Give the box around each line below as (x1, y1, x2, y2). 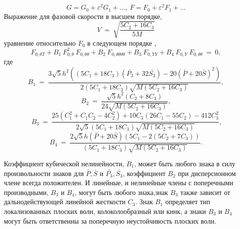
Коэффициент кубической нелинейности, (4, 159, 124, 169)
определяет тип (165, 196, 210, 207)
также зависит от (180, 187, 230, 197)
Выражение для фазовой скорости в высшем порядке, (4, 11, 162, 21)
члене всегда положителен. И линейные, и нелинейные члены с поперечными (4, 177, 233, 188)
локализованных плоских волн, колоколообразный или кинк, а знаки (4, 206, 206, 216)
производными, (4, 187, 48, 197)
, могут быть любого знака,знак (75, 187, 168, 197)
